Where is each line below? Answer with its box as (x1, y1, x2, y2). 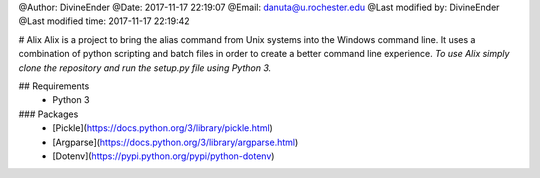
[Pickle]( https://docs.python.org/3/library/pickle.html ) (52, 122, 274, 134)
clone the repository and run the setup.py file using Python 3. (18, 61, 272, 74)
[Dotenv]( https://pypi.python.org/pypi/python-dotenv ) (52, 150, 275, 162)
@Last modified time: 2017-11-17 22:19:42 (18, 15, 190, 27)
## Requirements (18, 80, 90, 92)
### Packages (18, 108, 79, 120)
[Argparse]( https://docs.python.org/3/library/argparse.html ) (52, 136, 299, 148)
